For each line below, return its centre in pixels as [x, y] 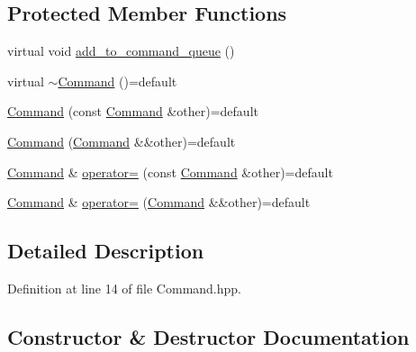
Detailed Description [106, 251]
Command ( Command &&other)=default [122, 141]
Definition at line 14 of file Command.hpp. [125, 288]
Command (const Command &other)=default [133, 111]
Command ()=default [118, 81]
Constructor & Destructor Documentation [208, 336]
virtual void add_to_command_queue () [121, 51]
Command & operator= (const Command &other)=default [170, 171]
